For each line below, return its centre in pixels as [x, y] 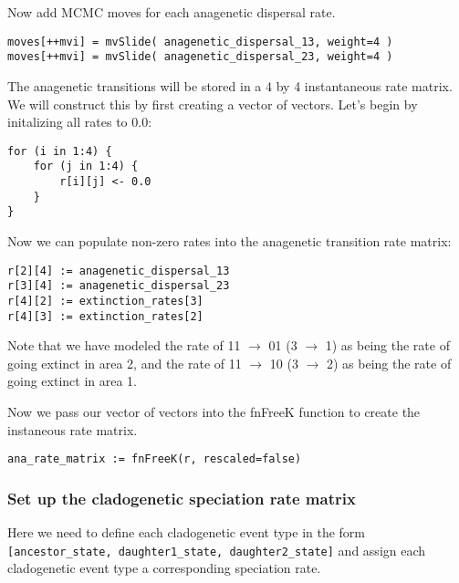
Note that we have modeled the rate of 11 [124, 345]
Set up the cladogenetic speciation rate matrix [182, 498]
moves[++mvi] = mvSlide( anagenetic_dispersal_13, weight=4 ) [200, 42]
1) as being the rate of [387, 345]
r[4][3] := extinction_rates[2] [105, 316]
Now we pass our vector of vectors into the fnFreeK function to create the [214, 411]
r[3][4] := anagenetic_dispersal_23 [119, 286]
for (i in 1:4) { [60, 151]
